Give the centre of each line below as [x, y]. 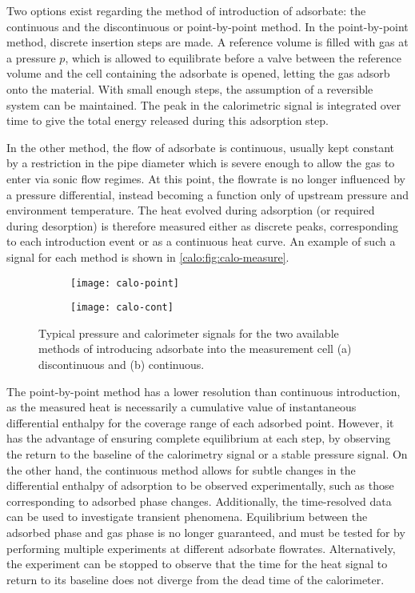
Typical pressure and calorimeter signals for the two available [189, 333]
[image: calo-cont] [122, 308]
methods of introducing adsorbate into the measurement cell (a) [195, 349]
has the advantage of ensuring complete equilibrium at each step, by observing [199, 438]
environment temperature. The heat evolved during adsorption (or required [191, 210]
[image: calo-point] [125, 283]
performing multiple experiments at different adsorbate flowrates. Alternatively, [201, 548]
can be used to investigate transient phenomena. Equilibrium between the [187, 517]
